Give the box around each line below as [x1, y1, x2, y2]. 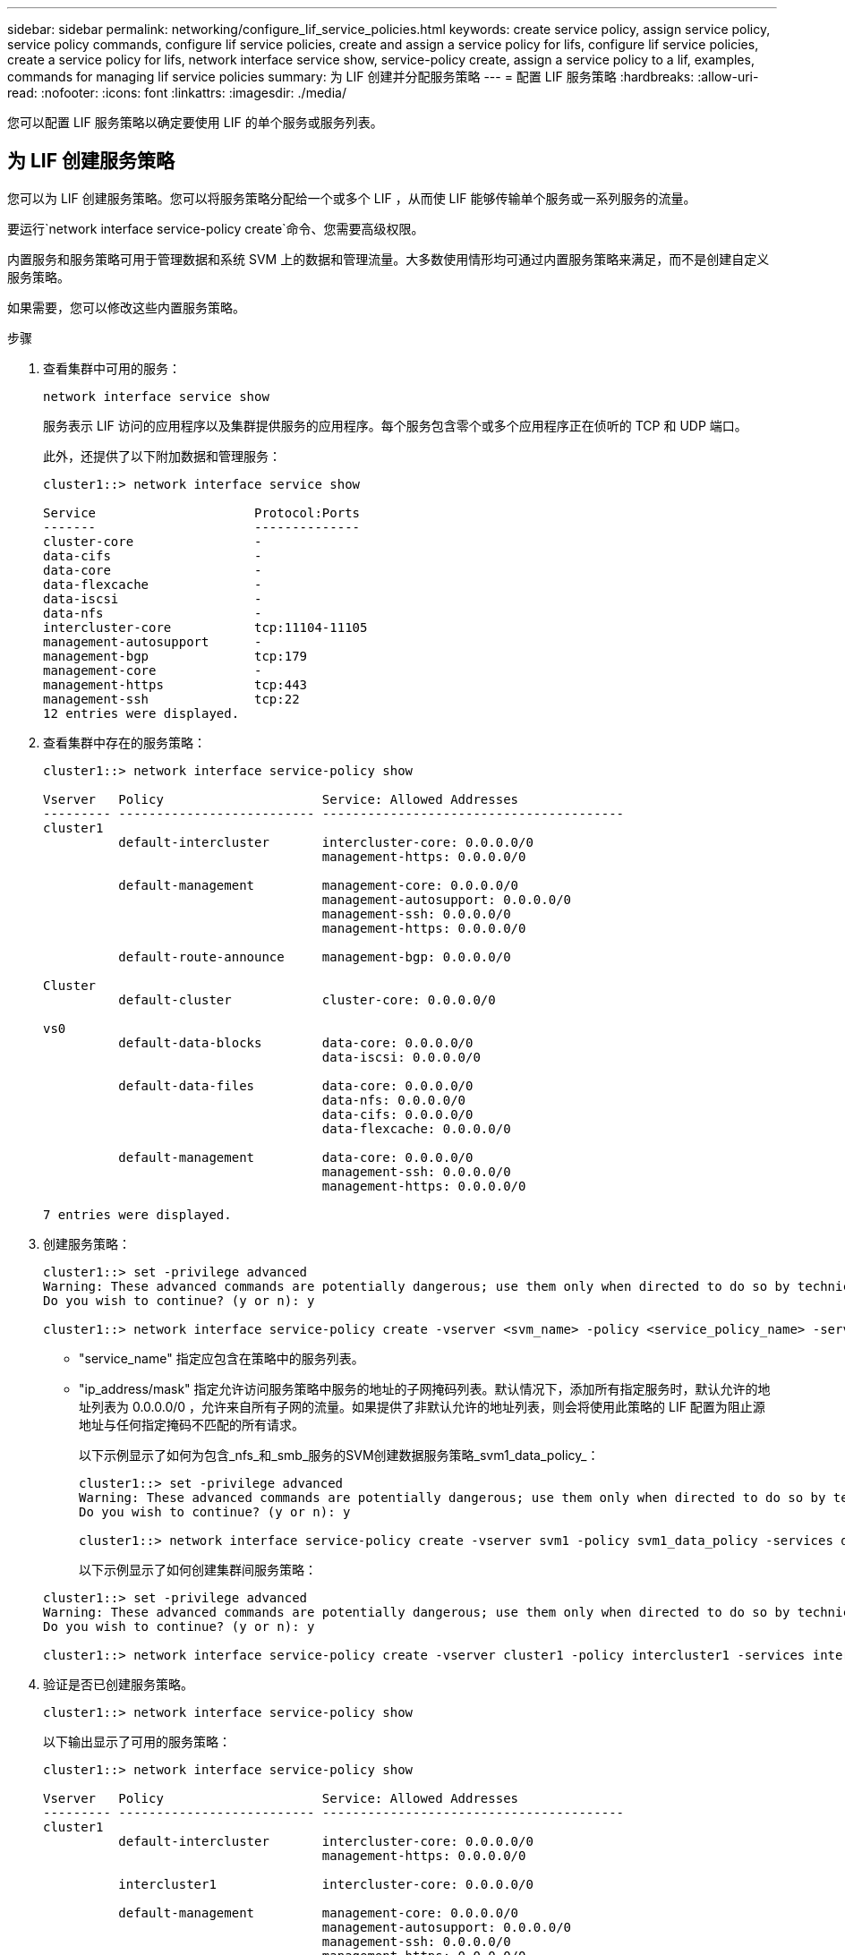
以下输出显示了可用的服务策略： [43, 1733, 231, 1749]
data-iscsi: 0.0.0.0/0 [321, 1049, 481, 1064]
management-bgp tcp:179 [43, 648, 308, 663]
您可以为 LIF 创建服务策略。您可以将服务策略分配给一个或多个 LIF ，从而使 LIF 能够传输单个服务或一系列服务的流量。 [7, 190, 696, 206]
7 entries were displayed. [43, 1207, 232, 1222]
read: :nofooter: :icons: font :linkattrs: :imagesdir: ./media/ [7, 85, 346, 100]
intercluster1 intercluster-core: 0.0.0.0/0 [118, 1876, 533, 1891]
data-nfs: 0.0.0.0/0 [321, 1092, 466, 1107]
